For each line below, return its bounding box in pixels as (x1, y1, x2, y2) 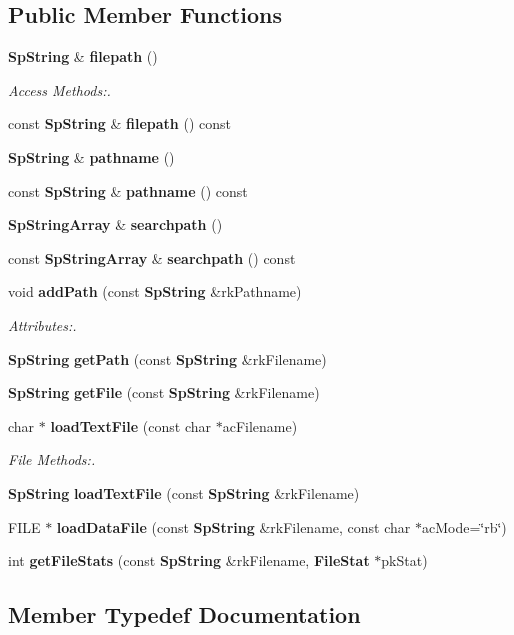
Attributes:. (8, 314, 77, 335)
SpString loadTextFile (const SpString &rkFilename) (8, 482, 360, 503)
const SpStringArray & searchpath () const (8, 247, 296, 268)
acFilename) (222, 415, 298, 436)
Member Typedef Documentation (8, 599, 361, 630)
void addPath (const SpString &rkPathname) (8, 281, 302, 302)
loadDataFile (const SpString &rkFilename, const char (56, 516, 411, 537)
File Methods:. (8, 449, 96, 470)
